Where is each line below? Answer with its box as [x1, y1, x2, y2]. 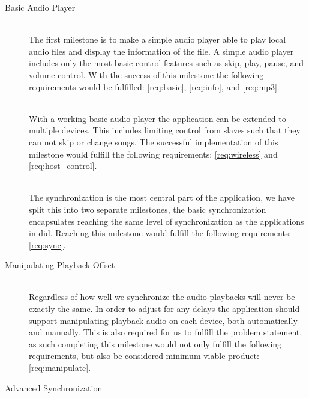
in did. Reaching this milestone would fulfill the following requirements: [29, 227, 292, 239]
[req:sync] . [29, 238, 66, 251]
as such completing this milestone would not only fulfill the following [29, 337, 282, 350]
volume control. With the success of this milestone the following [29, 68, 264, 81]
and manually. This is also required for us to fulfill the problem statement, [29, 326, 302, 338]
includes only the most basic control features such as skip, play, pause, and [29, 57, 304, 69]
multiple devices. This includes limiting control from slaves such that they [29, 124, 301, 136]
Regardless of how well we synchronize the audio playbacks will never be [29, 290, 295, 303]
